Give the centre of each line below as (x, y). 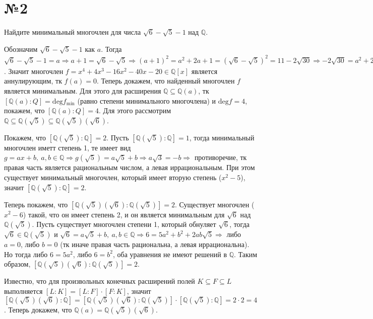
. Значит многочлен (34, 71)
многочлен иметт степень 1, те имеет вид (68, 147)
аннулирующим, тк (33, 81)
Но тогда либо (26, 254)
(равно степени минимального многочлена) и (147, 100)
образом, (17, 264)
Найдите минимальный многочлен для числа (73, 32)
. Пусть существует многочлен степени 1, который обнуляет (124, 224)
